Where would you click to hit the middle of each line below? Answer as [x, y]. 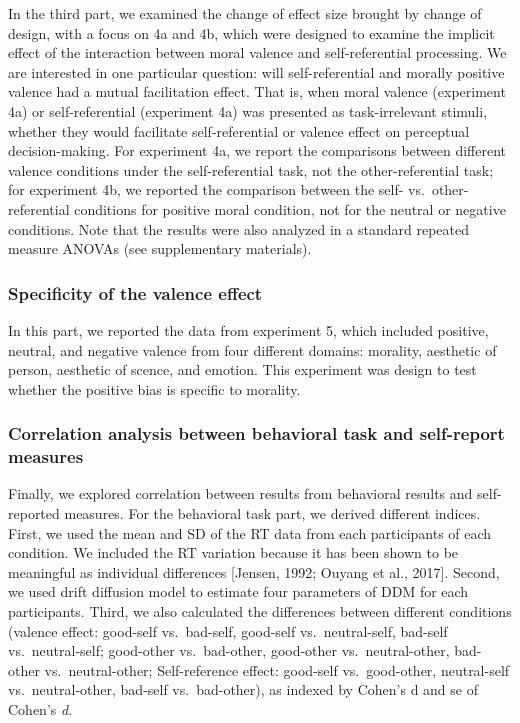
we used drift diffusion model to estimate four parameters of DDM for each [238, 591]
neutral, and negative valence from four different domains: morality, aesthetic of [252, 349]
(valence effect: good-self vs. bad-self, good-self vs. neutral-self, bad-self [228, 630]
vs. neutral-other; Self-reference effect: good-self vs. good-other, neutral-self [277, 669]
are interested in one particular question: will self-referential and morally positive [256, 71]
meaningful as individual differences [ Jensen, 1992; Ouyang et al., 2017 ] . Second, [254, 571]
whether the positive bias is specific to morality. [154, 388]
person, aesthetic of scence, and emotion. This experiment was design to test [242, 369]
